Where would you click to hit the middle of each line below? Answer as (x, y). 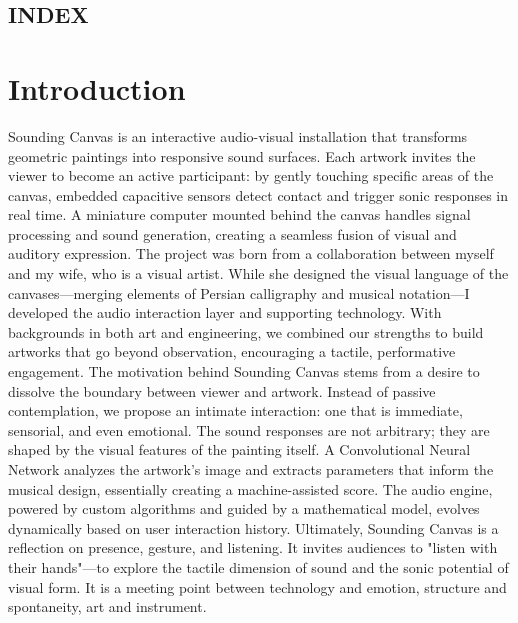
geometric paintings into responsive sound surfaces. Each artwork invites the (242, 155)
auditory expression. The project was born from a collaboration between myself (251, 253)
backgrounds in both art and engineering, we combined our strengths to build (246, 331)
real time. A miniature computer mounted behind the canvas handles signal (239, 214)
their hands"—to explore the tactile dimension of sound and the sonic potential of (258, 566)
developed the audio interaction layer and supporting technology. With (225, 312)
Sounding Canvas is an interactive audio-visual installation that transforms (238, 135)
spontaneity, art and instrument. (107, 606)
